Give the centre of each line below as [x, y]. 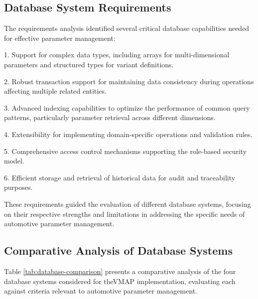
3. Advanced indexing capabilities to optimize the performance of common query [127, 107]
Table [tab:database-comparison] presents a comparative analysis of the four [120, 271]
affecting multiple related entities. [55, 91]
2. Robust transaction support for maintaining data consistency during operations [129, 81]
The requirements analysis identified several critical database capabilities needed [127, 28]
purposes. [18, 187]
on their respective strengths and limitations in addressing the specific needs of [125, 214]
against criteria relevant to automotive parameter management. [101, 291]
